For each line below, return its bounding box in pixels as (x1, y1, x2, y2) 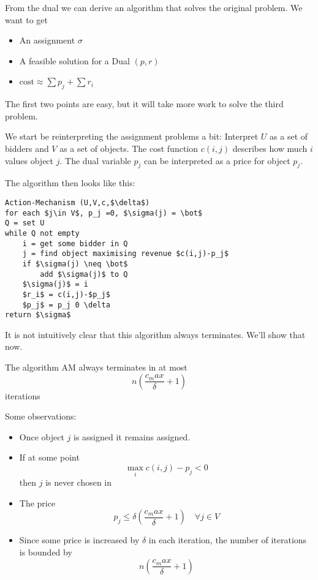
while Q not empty (5, 228, 80, 238)
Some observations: (5, 410, 77, 423)
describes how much (232, 141, 308, 154)
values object (5, 154, 54, 167)
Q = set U (5, 219, 45, 228)
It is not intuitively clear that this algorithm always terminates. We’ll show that (5, 328, 306, 341)
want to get (5, 13, 48, 26)
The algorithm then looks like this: (5, 176, 135, 189)
